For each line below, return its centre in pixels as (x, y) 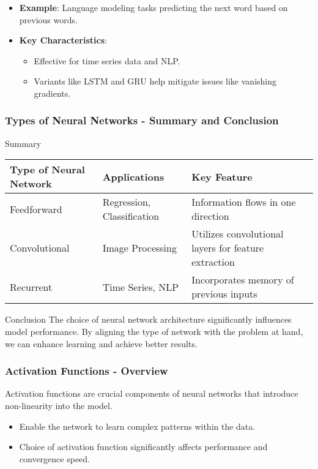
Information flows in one (244, 202)
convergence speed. (55, 458)
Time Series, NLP (141, 287)
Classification (131, 216)
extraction (213, 262)
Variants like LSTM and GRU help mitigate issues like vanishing (155, 81)
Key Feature (222, 176)
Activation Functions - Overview (87, 371)
